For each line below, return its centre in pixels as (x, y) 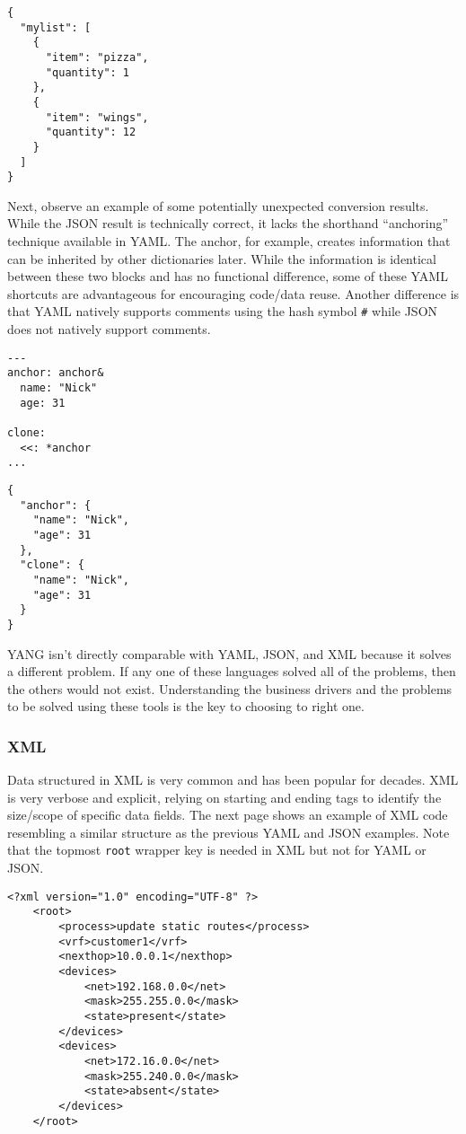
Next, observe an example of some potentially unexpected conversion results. (218, 205)
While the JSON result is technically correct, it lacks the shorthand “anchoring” (228, 223)
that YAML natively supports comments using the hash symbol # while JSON (223, 311)
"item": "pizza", (97, 57)
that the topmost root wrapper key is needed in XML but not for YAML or (217, 850)
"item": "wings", (97, 117)
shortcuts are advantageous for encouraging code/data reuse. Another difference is (233, 293)
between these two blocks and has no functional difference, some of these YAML (228, 276)
